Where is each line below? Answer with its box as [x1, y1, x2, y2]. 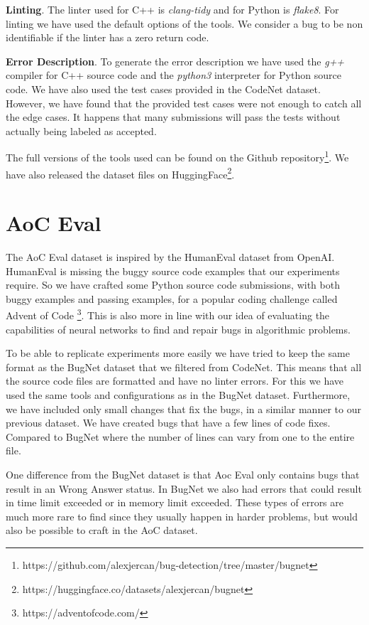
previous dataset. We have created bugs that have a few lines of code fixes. [6, 415, 331, 430]
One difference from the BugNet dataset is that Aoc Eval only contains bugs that [6, 466, 360, 481]
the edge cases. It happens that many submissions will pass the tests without [6, 109, 341, 124]
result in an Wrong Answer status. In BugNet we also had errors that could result [6, 481, 362, 496]
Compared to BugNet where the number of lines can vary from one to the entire [6, 429, 355, 444]
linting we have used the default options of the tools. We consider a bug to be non [6, 16, 363, 31]
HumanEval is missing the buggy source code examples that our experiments [6, 263, 340, 278]
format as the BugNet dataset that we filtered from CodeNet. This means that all [6, 359, 362, 374]
